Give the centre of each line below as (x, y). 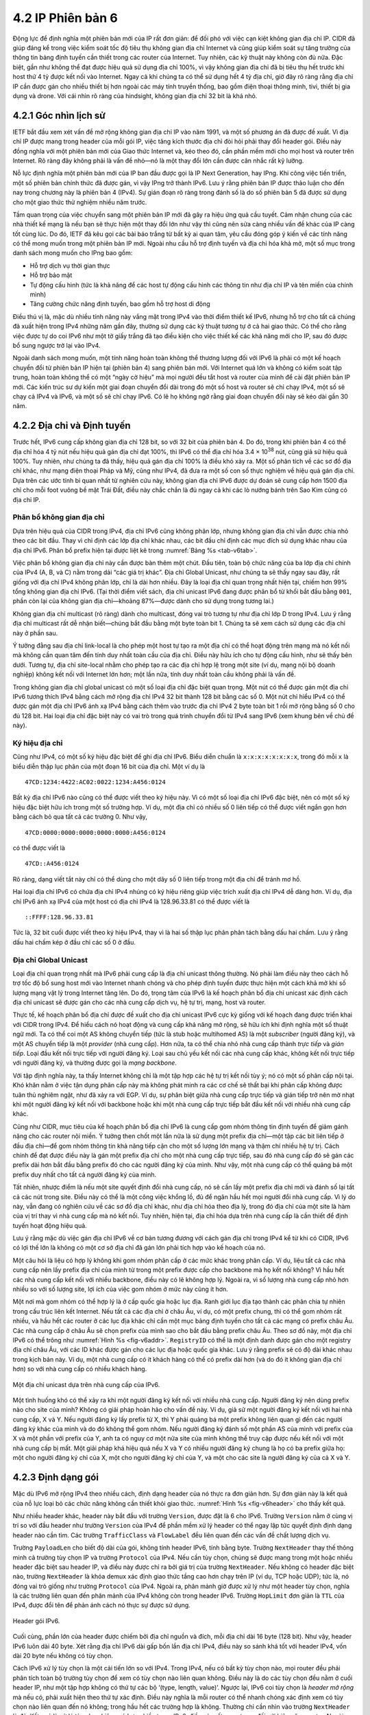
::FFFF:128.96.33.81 (59, 917)
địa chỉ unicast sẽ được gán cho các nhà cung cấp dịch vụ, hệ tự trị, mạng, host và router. (139, 1002)
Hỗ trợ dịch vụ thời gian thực (70, 265)
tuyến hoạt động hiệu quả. (50, 1225)
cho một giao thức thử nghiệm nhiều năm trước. (80, 202)
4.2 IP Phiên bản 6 (65, 18)
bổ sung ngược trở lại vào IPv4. (57, 345)
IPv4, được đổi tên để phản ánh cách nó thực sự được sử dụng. (102, 1605)
